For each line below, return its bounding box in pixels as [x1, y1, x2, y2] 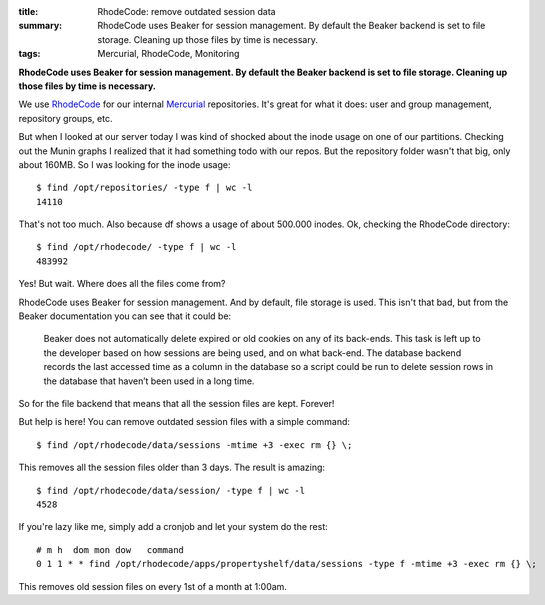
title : [18, 6, 39, 17]
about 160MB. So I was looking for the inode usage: [18, 158, 231, 170]
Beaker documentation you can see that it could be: [18, 310, 232, 322]
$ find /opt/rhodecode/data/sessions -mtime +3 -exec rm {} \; [36, 439, 353, 450]
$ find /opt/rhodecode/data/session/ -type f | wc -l [36, 485, 305, 496]
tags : [18, 48, 41, 60]
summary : [18, 20, 63, 32]
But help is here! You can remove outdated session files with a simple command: [18, 416, 350, 428]
